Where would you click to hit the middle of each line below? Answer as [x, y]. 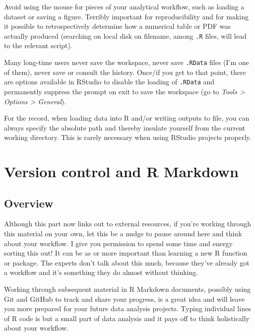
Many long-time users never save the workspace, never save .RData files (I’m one [127, 62]
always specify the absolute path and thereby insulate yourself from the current [125, 127]
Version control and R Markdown [121, 171]
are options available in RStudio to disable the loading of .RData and [109, 82]
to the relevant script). [38, 45]
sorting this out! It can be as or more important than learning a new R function [126, 253]
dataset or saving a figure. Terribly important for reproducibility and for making [126, 16]
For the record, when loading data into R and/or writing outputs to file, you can [127, 118]
